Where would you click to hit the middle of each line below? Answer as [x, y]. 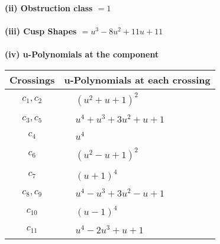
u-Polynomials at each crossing [137, 79]
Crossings [32, 79]
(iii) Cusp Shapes [41, 31]
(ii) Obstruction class [49, 8]
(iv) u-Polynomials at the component [82, 54]
